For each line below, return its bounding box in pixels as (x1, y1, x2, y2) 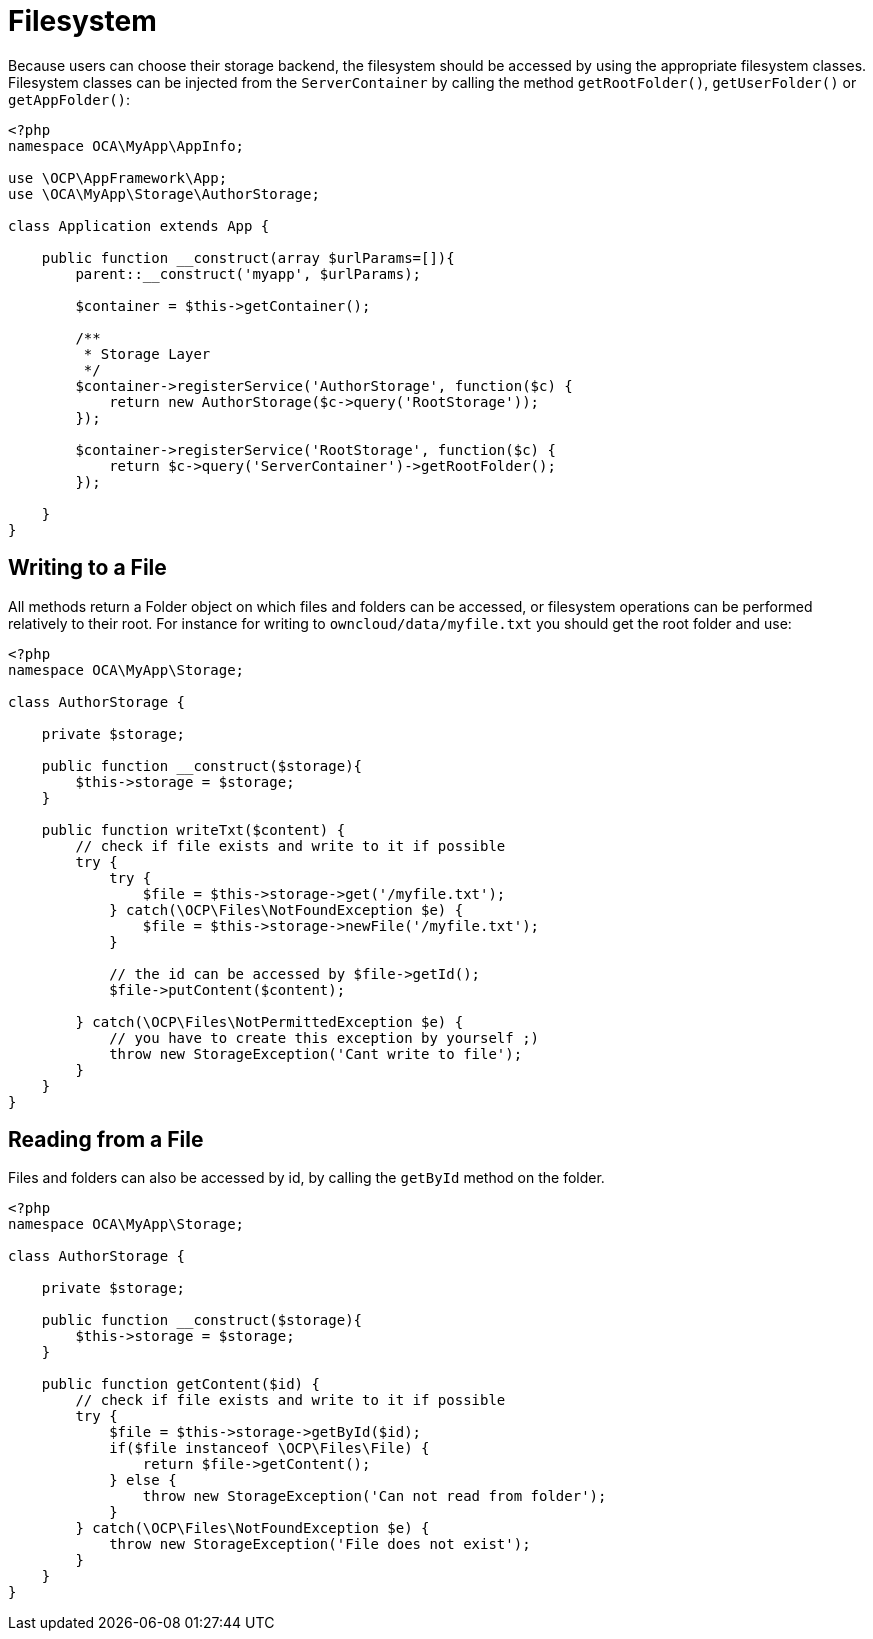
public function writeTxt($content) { (41, 821, 346, 838)
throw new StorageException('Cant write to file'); (109, 1045, 523, 1062)
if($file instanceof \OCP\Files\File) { (109, 1440, 430, 1457)
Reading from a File (8, 1127, 204, 1153)
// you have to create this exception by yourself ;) (109, 1029, 540, 1046)
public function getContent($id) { (41, 1376, 320, 1393)
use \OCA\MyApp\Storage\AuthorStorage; (8, 185, 320, 202)
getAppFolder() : (8, 90, 131, 108)
